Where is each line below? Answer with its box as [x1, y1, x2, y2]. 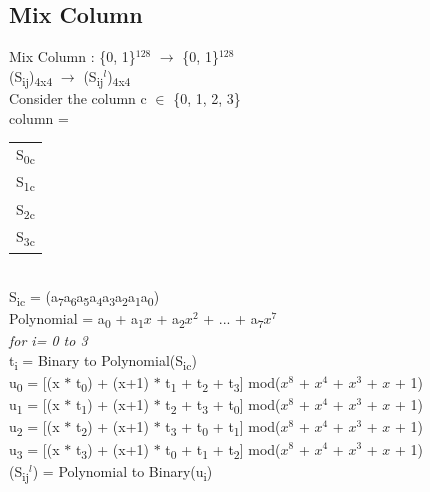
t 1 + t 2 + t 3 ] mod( [165, 372, 281, 395]
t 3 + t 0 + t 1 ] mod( [165, 416, 281, 440]
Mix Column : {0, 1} [9, 46, 136, 67]
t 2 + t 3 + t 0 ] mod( [165, 394, 281, 418]
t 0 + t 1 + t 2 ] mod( [165, 438, 281, 462]
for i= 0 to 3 [9, 330, 88, 351]
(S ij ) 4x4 [9, 65, 53, 89]
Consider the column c [9, 87, 147, 108]
